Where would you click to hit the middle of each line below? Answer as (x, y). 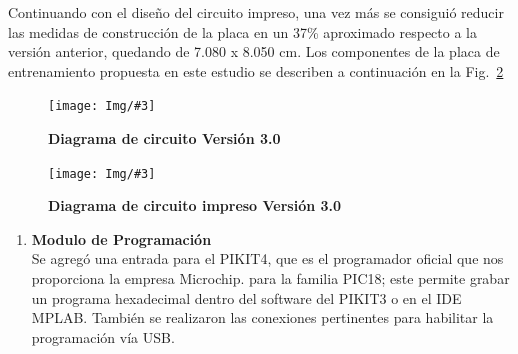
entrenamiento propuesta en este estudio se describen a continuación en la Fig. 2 (256, 70)
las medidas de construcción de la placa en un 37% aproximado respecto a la (242, 31)
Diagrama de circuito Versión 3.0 (164, 138)
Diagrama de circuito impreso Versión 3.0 (195, 205)
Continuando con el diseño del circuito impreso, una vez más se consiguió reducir (256, 12)
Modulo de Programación (121, 238)
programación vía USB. (103, 336)
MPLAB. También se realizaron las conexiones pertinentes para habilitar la (262, 317)
